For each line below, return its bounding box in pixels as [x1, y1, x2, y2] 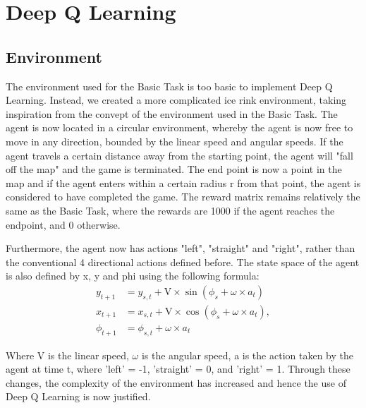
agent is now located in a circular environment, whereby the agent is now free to [6, 120, 353, 135]
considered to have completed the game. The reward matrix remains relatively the [6, 189, 360, 204]
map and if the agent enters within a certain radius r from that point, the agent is [6, 175, 361, 190]
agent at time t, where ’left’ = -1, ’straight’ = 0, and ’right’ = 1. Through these [6, 361, 350, 376]
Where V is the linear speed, [6, 347, 129, 362]
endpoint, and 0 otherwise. [6, 217, 121, 232]
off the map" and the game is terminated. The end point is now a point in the [6, 162, 342, 176]
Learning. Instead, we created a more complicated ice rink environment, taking [6, 92, 347, 107]
